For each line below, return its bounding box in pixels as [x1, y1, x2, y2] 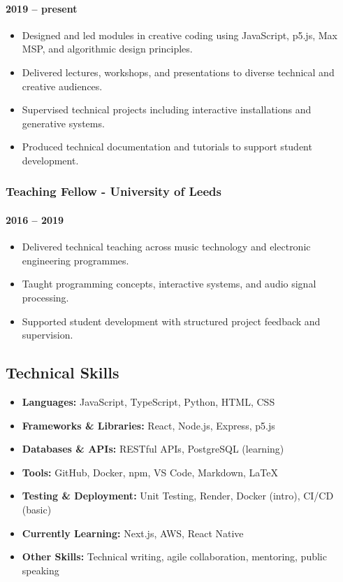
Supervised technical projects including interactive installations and [22, 102, 312, 117]
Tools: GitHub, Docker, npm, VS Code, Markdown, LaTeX [22, 464, 279, 479]
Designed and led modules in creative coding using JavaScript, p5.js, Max [22, 27, 337, 42]
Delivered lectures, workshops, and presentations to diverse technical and [22, 64, 335, 79]
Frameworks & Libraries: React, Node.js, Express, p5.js [22, 418, 275, 432]
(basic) [22, 502, 52, 516]
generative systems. [22, 115, 105, 130]
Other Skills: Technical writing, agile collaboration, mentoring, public [22, 549, 327, 564]
